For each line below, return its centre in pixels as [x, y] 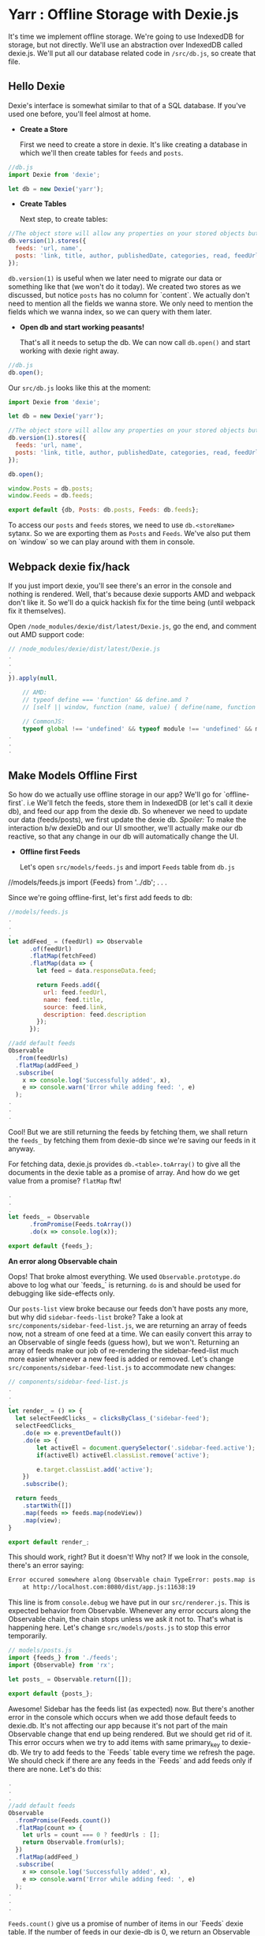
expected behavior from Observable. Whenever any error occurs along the [129, 1611]
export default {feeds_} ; [50, 1246]
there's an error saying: [46, 1566]
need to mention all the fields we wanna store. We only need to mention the [131, 303]
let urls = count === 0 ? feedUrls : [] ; [91, 1835]
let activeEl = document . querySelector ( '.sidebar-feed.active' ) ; [146, 1448]
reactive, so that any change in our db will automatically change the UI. [123, 837]
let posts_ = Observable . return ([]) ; [70, 1679]
